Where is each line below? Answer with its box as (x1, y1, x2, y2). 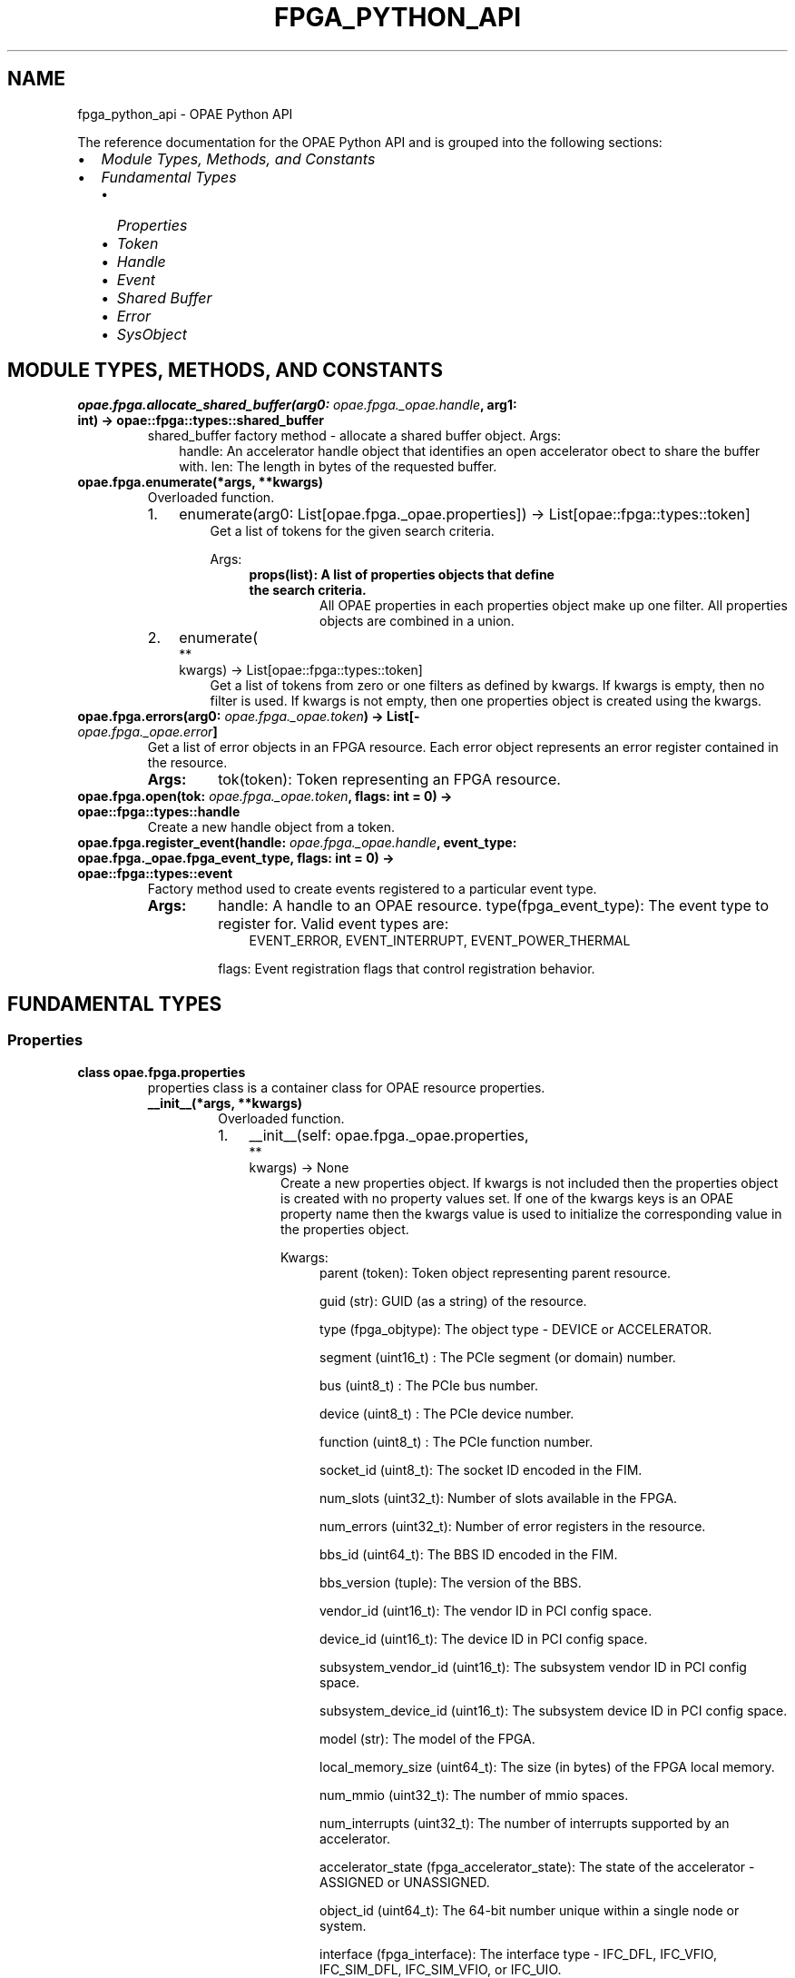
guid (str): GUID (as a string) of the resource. (319, 1292, 587, 1309)
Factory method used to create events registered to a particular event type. (147, 881, 597, 897)
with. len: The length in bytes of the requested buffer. (179, 459, 497, 475)
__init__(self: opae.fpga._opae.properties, (249, 1125, 529, 1144)
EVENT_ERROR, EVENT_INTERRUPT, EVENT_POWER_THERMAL (249, 933, 631, 949)
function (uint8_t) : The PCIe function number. (319, 1433, 594, 1449)
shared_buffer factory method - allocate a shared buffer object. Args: (147, 428, 562, 444)
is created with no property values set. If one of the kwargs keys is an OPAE (280, 1190, 734, 1206)
